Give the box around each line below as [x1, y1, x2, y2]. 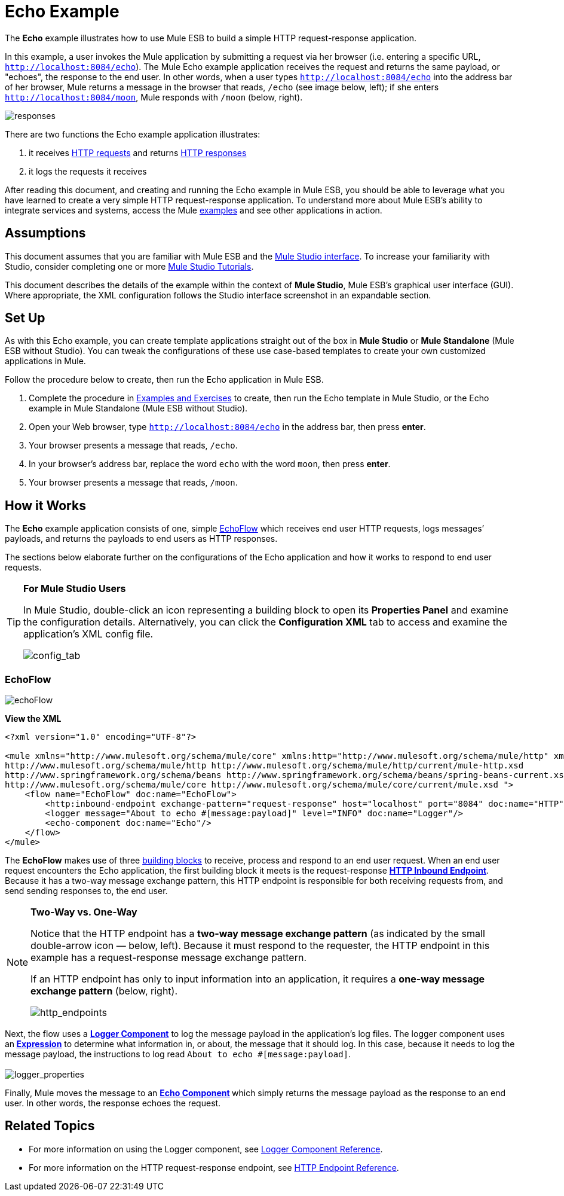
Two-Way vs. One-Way [30, 906, 137, 919]
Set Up [5, 310, 45, 326]
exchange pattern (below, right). [30, 985, 178, 997]
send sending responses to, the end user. [5, 886, 168, 896]
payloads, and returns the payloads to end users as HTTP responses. [5, 533, 278, 544]
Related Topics [5, 1118, 95, 1134]
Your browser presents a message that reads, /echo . [29, 440, 238, 451]
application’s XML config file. [23, 628, 154, 640]
